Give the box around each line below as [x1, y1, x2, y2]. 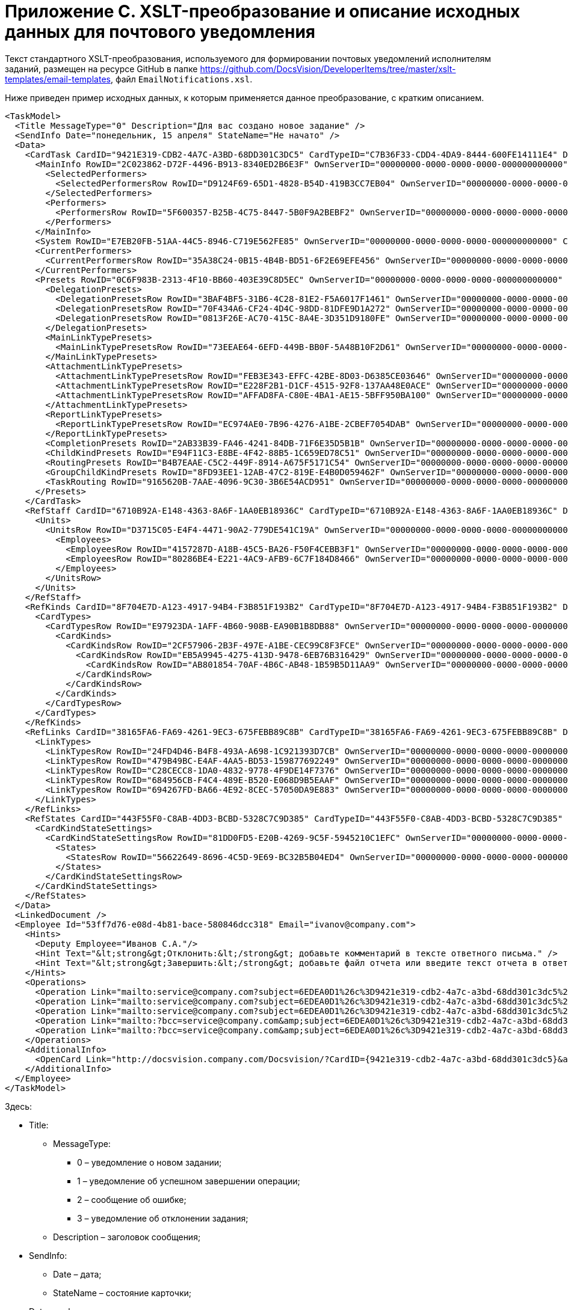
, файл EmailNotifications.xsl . [110, 73, 253, 84]
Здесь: [5, 1101, 32, 1112]
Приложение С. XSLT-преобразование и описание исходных [5, 1, 520, 22]
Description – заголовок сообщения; [53, 1231, 201, 1242]
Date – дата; [53, 1268, 102, 1279]
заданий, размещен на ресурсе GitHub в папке [5, 63, 198, 74]
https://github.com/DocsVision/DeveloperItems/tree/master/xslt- [200, 63, 456, 74]
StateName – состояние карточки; [53, 1287, 192, 1298]
